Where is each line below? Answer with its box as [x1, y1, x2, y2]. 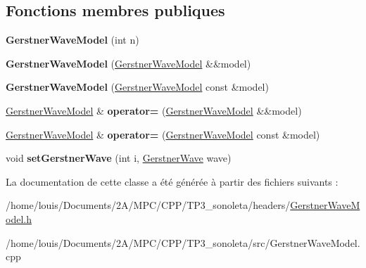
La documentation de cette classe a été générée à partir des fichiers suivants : [6, 174, 339, 189]
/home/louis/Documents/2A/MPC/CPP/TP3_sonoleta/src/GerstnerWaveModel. [6, 235, 360, 250]
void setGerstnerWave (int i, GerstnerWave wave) [6, 151, 232, 165]
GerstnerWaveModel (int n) [6, 32, 139, 47]
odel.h [6, 211, 32, 226]
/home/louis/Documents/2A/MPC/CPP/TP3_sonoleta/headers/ [6, 198, 291, 212]
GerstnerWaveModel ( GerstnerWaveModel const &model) [6, 79, 269, 94]
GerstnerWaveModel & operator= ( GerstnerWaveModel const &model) [6, 127, 320, 141]
